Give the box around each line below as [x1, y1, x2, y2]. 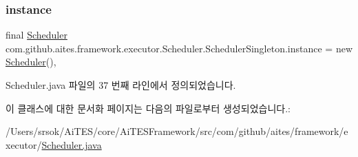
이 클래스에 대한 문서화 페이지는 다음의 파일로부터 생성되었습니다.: [6, 101, 291, 115]
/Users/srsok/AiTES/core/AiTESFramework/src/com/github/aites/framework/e [6, 124, 348, 138]
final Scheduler [6, 28, 67, 42]
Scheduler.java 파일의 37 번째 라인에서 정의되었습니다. [6, 78, 236, 92]
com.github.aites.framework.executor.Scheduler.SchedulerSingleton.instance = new [6, 41, 353, 55]
